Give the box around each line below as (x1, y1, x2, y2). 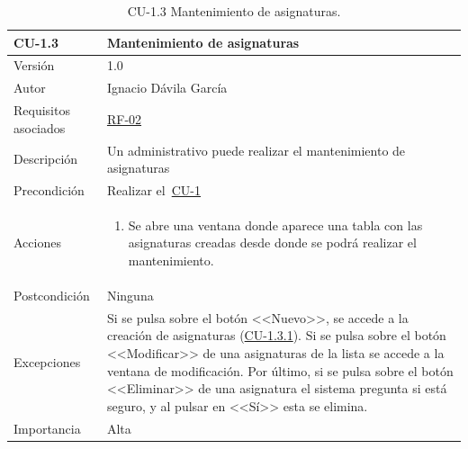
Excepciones (13, 352, 81, 371)
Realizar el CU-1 (106, 181, 201, 199)
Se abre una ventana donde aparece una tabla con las (128, 215, 423, 234)
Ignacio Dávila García (106, 78, 228, 97)
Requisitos (13, 101, 70, 120)
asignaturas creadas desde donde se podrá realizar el (128, 233, 417, 252)
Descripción (13, 149, 78, 168)
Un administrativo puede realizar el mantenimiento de (106, 140, 406, 159)
